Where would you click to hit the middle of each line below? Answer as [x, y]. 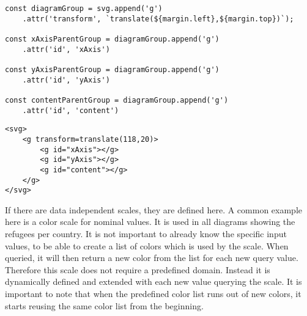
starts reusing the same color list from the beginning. [104, 305]
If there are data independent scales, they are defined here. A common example [153, 209]
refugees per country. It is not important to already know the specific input [146, 233]
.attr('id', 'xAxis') [66, 49]
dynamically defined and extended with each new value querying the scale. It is [153, 281]
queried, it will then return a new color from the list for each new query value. [152, 258]
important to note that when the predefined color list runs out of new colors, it [153, 293]
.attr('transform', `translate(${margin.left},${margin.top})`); [158, 19]
